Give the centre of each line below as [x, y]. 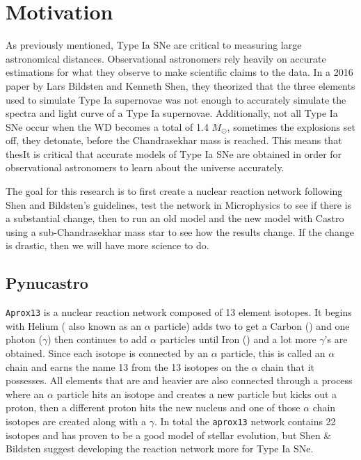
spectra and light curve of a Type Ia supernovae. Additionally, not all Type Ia [172, 113]
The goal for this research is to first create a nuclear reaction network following [174, 191]
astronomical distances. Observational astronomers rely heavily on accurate [166, 58]
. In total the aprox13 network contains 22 [245, 421]
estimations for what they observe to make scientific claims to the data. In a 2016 [179, 72]
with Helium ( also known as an [73, 325]
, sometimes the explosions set [291, 126]
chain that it [288, 366]
